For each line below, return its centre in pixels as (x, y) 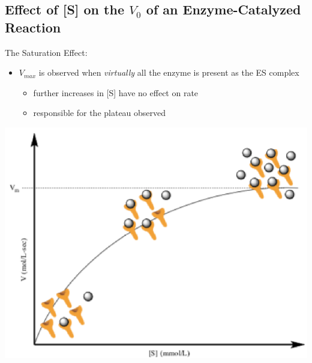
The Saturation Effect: (46, 52)
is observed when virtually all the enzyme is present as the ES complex (169, 72)
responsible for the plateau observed (100, 113)
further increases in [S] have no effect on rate (116, 92)
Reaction (33, 27)
